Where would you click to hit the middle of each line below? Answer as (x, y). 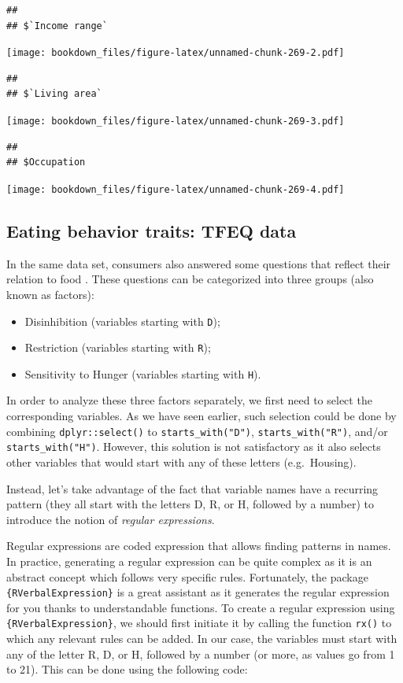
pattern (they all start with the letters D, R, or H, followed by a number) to (190, 504)
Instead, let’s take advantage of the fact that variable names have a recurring (192, 488)
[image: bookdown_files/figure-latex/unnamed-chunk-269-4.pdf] (176, 189)
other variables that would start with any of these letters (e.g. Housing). (181, 461)
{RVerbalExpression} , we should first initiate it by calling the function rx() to (199, 623)
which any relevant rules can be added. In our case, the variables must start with (202, 639)
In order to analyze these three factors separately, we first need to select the (189, 400)
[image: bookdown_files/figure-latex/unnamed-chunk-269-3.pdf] (176, 122)
